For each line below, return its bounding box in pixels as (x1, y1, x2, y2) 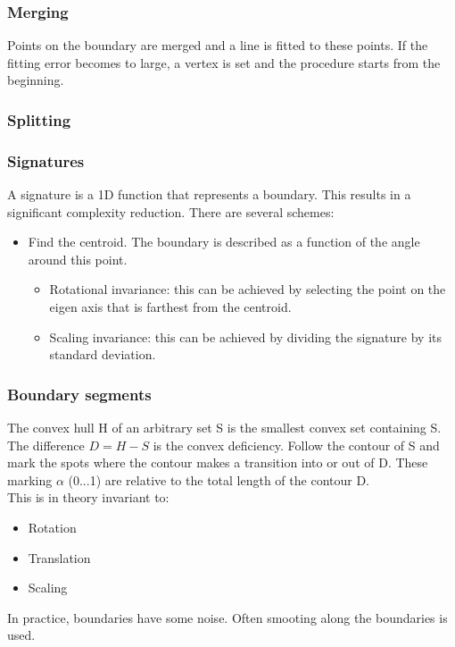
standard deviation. (49, 345, 156, 364)
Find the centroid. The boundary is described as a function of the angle (28, 232, 420, 251)
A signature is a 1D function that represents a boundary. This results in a (7, 185, 411, 204)
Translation (28, 548, 91, 567)
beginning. (7, 71, 64, 89)
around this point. (28, 249, 128, 268)
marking (7, 470, 53, 489)
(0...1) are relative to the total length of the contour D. (68, 470, 370, 489)
